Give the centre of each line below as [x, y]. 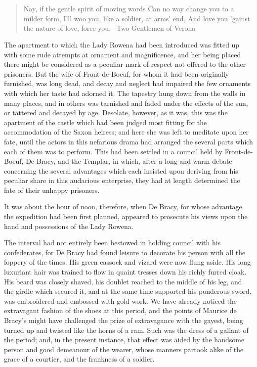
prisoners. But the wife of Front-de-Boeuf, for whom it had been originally [117, 73]
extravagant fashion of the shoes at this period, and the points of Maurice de [120, 310]
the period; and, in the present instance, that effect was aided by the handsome [124, 340]
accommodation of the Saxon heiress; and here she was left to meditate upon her [127, 132]
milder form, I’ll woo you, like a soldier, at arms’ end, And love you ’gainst [137, 18]
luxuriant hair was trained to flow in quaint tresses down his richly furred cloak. [125, 272]
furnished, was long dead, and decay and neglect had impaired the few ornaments [127, 83]
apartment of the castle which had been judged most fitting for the [106, 122]
